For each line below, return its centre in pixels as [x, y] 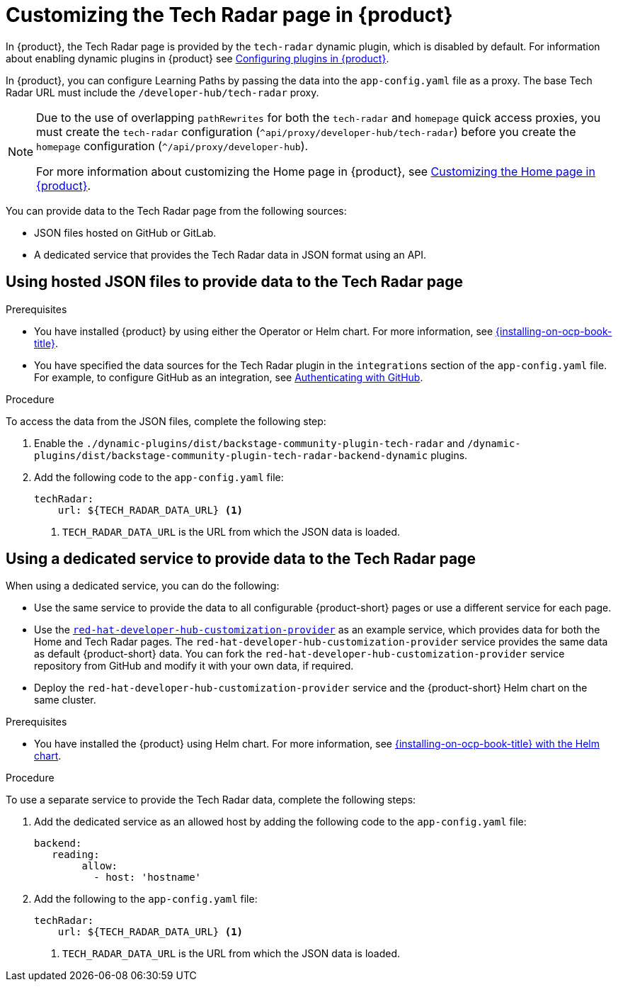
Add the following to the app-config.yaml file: [146, 899]
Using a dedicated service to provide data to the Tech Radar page [241, 559]
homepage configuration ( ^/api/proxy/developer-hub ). [172, 146]
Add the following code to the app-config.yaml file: [159, 477]
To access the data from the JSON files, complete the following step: [166, 421]
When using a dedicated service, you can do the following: [143, 586]
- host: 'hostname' [148, 878]
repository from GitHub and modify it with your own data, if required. [194, 666]
